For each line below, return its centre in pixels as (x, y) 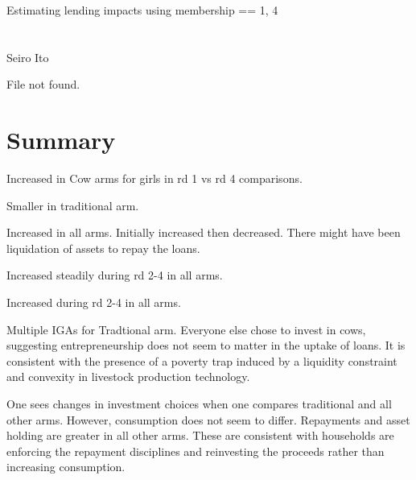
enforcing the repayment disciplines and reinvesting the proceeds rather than (196, 451)
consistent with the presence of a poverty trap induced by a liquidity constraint (202, 360)
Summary (61, 140)
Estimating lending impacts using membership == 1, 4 (142, 10)
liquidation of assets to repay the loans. (103, 248)
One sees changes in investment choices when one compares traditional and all (199, 404)
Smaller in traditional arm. (73, 205)
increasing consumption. (66, 467)
